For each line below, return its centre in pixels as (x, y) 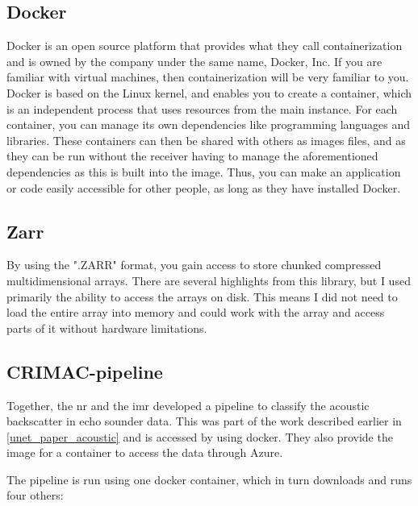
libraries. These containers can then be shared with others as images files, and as (206, 140)
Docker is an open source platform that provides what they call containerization (205, 46)
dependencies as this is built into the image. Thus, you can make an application (204, 171)
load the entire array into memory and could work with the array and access (196, 312)
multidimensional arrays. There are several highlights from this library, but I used (209, 280)
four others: (35, 495)
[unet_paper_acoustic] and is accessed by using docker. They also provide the (200, 436)
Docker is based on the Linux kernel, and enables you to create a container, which (209, 92)
